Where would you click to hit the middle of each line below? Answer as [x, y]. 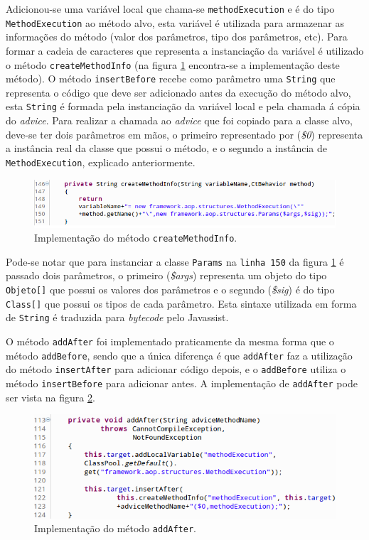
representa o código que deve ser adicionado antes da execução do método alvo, [178, 92]
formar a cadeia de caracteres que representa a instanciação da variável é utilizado [185, 50]
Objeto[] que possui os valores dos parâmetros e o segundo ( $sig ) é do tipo [170, 290]
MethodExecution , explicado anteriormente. [101, 162]
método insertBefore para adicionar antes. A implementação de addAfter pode [182, 383]
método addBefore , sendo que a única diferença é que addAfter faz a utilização [179, 355]
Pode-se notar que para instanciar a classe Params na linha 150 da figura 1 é [175, 261]
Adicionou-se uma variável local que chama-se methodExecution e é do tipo [170, 9]
